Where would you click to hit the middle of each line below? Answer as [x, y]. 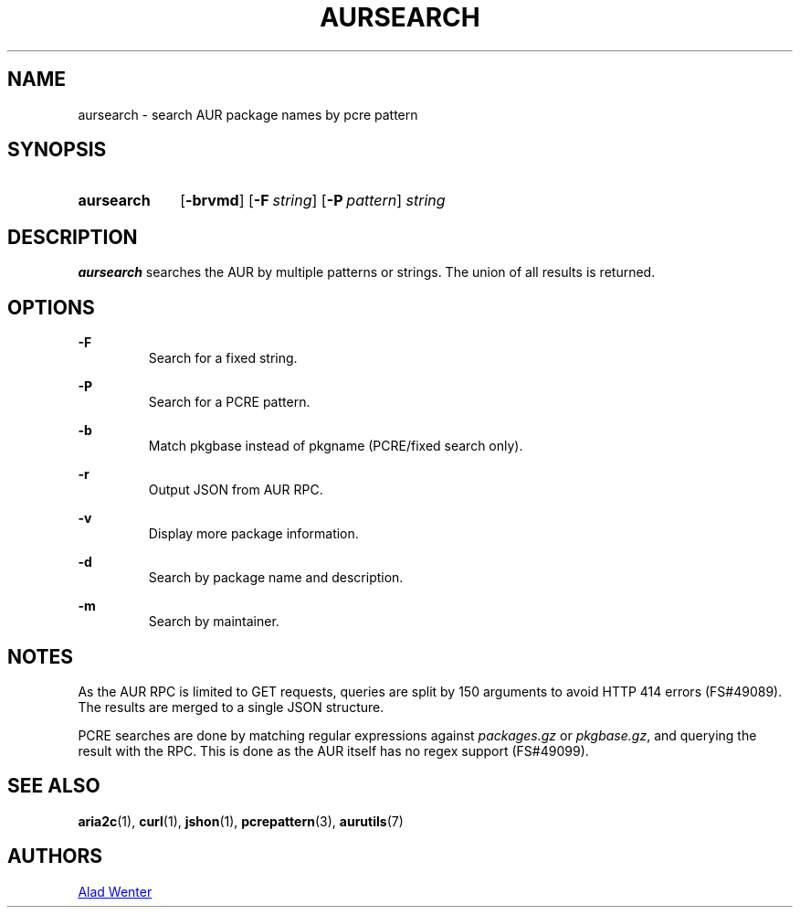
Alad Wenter [115, 891]
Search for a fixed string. [223, 358]
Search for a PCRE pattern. [229, 402]
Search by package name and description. [276, 578]
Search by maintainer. [214, 622]
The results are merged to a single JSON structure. [231, 707]
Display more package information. [253, 534]
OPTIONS [51, 307]
